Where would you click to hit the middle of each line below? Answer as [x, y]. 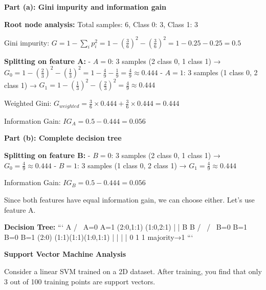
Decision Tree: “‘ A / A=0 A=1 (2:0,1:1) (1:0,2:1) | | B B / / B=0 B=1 [126, 227]
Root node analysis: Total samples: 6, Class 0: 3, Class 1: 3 [101, 24]
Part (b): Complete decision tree [63, 138]
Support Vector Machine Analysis [65, 254]
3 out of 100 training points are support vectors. [80, 281]
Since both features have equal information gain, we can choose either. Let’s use [129, 199]
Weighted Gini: [28, 103]
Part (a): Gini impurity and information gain [85, 7]
